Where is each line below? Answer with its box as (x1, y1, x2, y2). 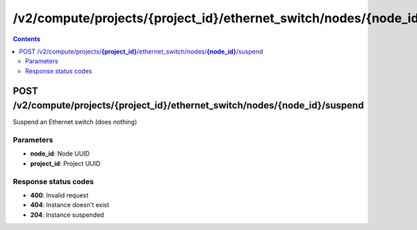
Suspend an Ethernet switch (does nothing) (13, 118, 138, 126)
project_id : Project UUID (30, 159, 101, 167)
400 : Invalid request (30, 191, 89, 199)
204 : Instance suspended (30, 211, 104, 219)
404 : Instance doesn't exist (30, 201, 110, 209)
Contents (13, 35, 41, 43)
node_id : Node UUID (30, 149, 90, 158)
